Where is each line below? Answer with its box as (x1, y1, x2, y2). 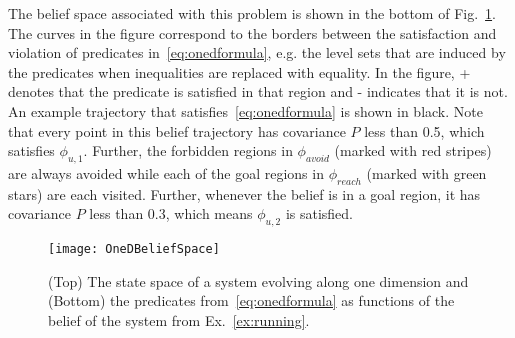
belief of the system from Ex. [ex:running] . (48, 309, 310, 330)
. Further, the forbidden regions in (83, 140, 293, 161)
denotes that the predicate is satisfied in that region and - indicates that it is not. (8, 81, 508, 102)
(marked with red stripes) (334, 140, 492, 161)
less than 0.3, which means (89, 203, 253, 224)
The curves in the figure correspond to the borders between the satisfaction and (8, 22, 497, 43)
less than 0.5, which (364, 120, 485, 141)
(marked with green (366, 162, 487, 183)
